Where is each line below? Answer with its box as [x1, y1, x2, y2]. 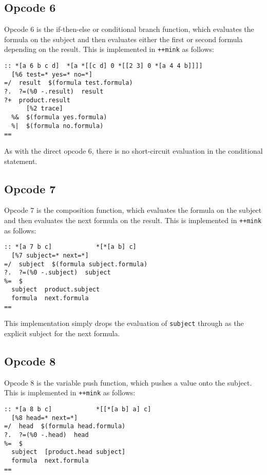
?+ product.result [4, 96, 70, 104]
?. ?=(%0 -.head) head [4, 431, 89, 439]
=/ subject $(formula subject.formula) [4, 260, 148, 268]
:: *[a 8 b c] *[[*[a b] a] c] [4, 406, 151, 413]
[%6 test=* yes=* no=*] [11, 70, 92, 78]
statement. [4, 155, 37, 166]
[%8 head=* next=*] [11, 414, 78, 422]
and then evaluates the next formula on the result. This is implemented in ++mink [4, 214, 262, 225]
